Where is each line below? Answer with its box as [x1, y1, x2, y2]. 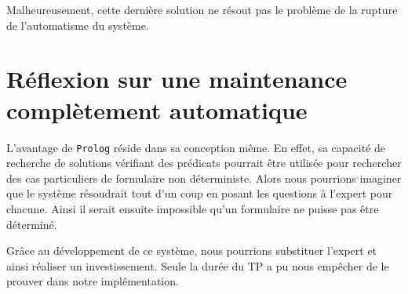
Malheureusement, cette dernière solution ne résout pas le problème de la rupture [6, 2, 398, 17]
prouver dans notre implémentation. [6, 273, 179, 289]
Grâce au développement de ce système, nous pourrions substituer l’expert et [6, 242, 377, 259]
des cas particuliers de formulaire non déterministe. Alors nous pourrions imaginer [6, 169, 402, 186]
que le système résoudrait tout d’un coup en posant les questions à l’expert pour [6, 185, 393, 201]
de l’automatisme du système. [6, 16, 149, 33]
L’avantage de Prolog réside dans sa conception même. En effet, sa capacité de [6, 139, 386, 155]
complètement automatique [6, 93, 308, 125]
